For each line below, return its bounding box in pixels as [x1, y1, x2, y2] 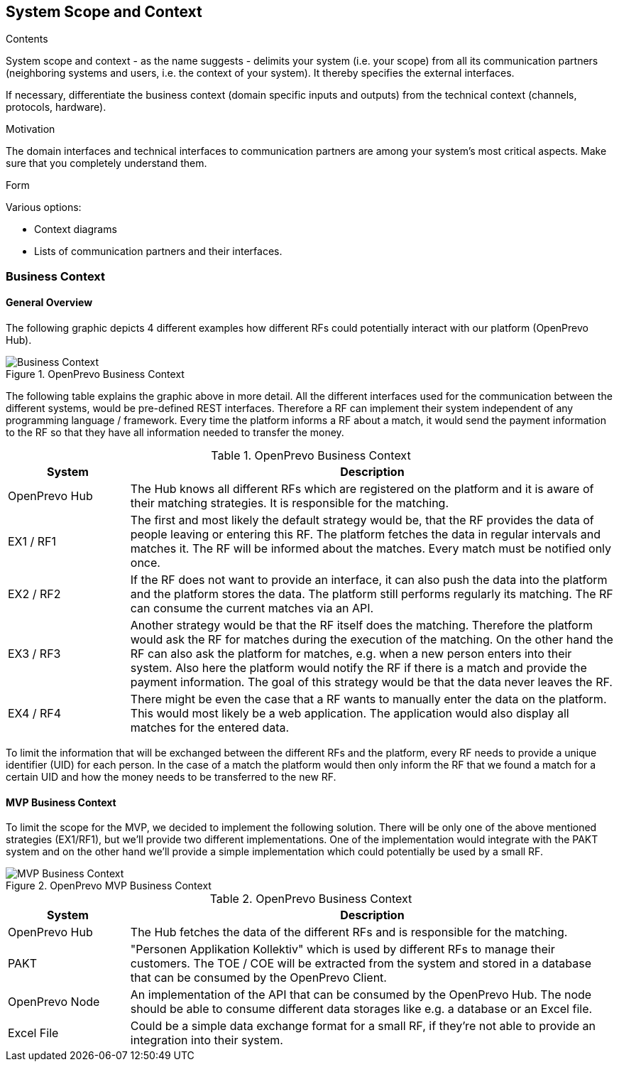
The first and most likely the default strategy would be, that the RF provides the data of [130, 513, 594, 528]
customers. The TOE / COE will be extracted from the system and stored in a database [130, 956, 591, 971]
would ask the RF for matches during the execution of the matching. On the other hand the [130, 632, 613, 647]
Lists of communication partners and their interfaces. [34, 245, 283, 258]
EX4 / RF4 [8, 706, 62, 721]
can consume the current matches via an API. [130, 601, 374, 616]
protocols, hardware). [6, 101, 106, 114]
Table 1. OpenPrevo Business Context [211, 448, 411, 463]
